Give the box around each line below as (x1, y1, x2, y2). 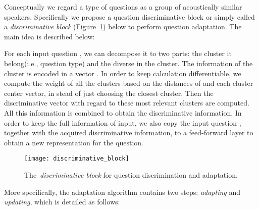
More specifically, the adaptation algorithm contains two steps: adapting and (4, 186, 240, 197)
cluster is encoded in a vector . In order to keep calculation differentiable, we (4, 68, 241, 78)
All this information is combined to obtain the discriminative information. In (4, 107, 242, 118)
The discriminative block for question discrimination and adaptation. (24, 169, 238, 180)
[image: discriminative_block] (24, 155, 129, 163)
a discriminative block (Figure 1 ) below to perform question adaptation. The (4, 21, 242, 32)
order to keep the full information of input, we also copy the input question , (4, 117, 241, 128)
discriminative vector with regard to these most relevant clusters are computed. (4, 97, 249, 108)
